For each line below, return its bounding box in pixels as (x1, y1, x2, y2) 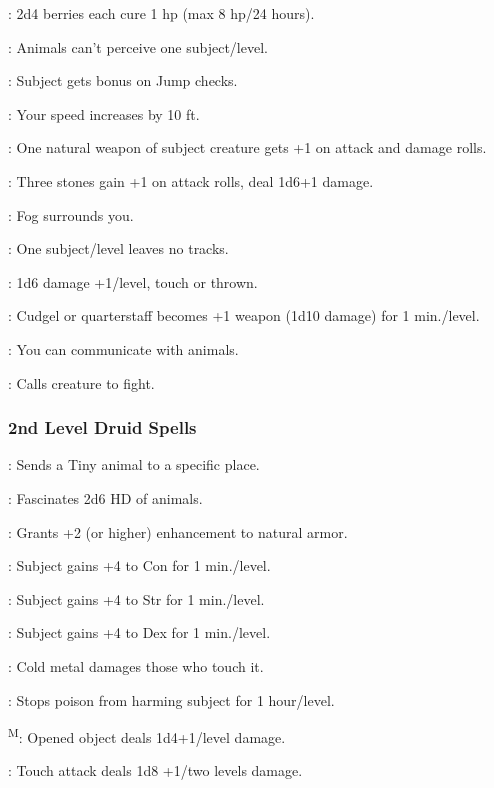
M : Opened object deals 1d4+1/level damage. (8, 724, 286, 747)
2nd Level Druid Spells (8, 415, 197, 440)
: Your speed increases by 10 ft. (8, 103, 200, 124)
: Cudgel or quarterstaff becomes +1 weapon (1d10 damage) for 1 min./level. (8, 305, 480, 326)
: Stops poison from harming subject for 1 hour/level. (8, 689, 335, 710)
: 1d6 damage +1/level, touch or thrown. (8, 271, 258, 292)
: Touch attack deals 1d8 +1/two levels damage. (8, 760, 303, 781)
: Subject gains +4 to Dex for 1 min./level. (8, 622, 271, 643)
